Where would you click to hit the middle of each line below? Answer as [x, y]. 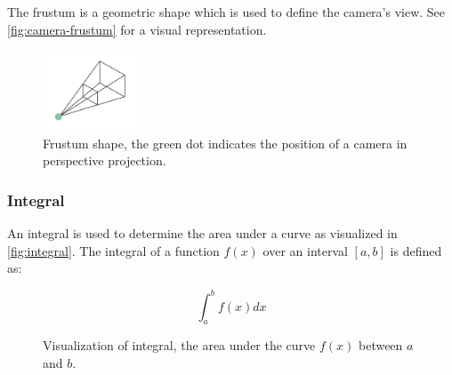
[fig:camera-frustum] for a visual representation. [137, 29]
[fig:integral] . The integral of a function [113, 250]
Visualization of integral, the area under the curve [179, 345]
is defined [416, 250]
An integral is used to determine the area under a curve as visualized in [202, 233]
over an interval [305, 250]
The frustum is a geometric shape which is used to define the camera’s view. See [226, 12]
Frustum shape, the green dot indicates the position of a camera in [225, 143]
